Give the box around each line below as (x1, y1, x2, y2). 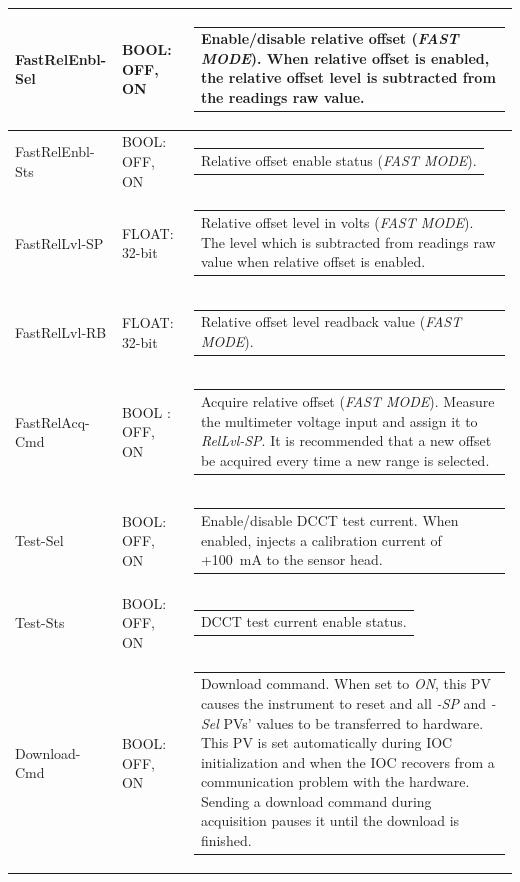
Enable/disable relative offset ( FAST (200, 28, 459, 49)
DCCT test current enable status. (200, 611, 407, 632)
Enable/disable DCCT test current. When (200, 510, 459, 530)
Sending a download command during (200, 790, 432, 811)
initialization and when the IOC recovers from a (200, 751, 495, 772)
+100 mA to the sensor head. (200, 549, 383, 570)
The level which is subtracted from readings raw (200, 231, 496, 252)
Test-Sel (15, 530, 64, 551)
